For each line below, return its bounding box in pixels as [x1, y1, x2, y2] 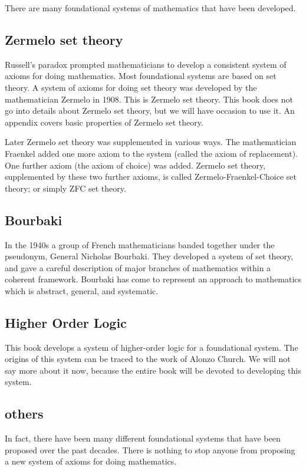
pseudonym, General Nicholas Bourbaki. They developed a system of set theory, [5, 250, 294, 262]
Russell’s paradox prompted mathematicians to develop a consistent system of [5, 58, 287, 70]
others [5, 404, 44, 423]
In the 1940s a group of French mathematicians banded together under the [5, 238, 275, 251]
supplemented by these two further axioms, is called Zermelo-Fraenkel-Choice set [5, 170, 297, 183]
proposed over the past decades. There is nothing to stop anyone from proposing [5, 443, 295, 456]
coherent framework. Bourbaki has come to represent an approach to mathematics [5, 273, 302, 285]
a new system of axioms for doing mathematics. [5, 455, 177, 467]
